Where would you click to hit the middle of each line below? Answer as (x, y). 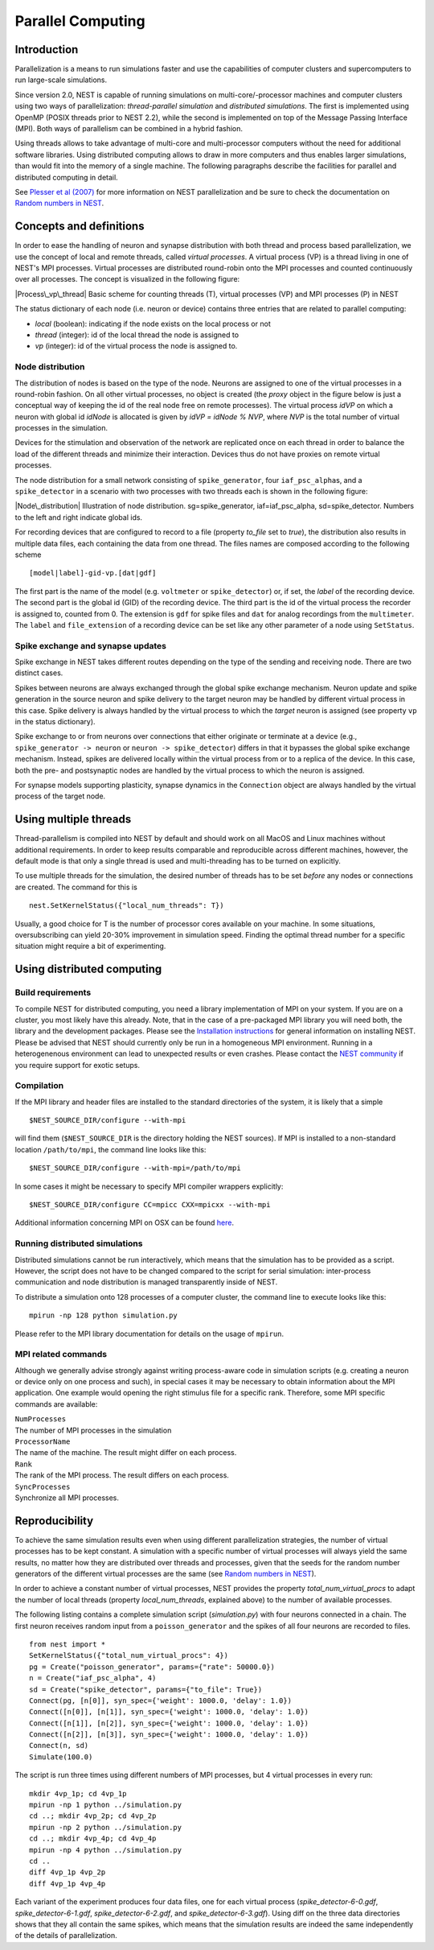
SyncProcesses (43, 1486)
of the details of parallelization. (66, 1936)
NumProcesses (41, 1419)
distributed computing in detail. (66, 177)
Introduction (47, 49)
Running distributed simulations (79, 1243)
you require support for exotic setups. (78, 1065)
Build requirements (53, 992)
